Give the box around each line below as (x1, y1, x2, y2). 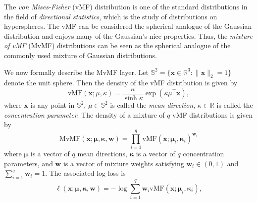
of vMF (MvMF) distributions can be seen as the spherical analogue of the (4, 40, 231, 51)
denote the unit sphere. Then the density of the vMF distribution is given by (4, 77, 238, 88)
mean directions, (77, 148, 127, 158)
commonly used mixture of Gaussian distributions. (4, 50, 157, 60)
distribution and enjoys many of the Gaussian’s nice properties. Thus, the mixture (4, 30, 253, 41)
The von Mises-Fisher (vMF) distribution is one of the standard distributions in (4, 1, 248, 11)
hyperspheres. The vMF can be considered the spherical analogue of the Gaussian (4, 21, 252, 31)
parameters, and (4, 158, 53, 168)
